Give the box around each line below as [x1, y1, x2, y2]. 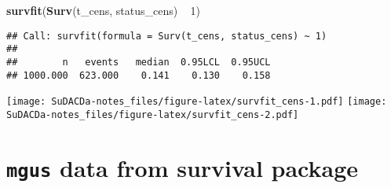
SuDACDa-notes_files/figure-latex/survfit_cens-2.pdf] [6, 109, 299, 120]
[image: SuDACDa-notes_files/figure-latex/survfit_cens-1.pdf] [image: [6, 96, 387, 108]
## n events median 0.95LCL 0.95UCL [6, 56, 271, 68]
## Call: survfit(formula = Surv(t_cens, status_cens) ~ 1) [6, 30, 327, 42]
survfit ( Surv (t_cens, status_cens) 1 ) [6, 2, 200, 18]
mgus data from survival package [6, 151, 359, 183]
